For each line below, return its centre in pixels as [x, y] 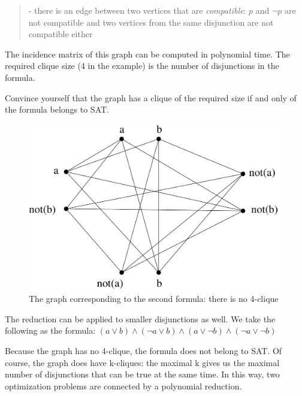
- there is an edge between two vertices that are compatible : [137, 10]
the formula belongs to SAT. [57, 109]
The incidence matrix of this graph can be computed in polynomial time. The [147, 54]
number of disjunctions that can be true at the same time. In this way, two [142, 374]
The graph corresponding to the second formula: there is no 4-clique [154, 299]
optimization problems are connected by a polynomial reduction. [123, 386]
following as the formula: [50, 330]
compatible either [61, 34]
